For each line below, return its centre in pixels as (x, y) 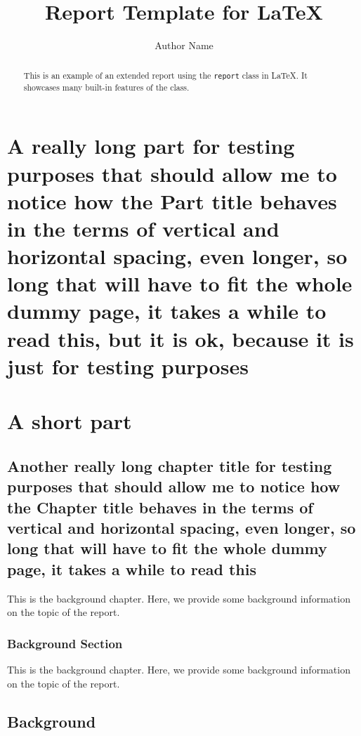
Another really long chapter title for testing (170, 465)
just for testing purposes (128, 366)
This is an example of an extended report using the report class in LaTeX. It (165, 75)
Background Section (65, 643)
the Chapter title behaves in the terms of (160, 507)
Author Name (184, 45)
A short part (70, 421)
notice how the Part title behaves (172, 201)
